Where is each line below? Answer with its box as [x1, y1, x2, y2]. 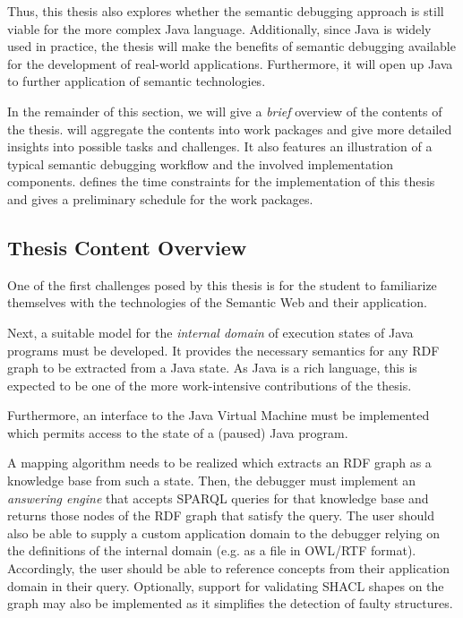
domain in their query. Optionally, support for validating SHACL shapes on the [7, 576, 444, 595]
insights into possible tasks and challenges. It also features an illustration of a [7, 137, 433, 156]
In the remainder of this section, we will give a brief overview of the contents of [7, 101, 442, 120]
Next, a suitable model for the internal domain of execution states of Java [7, 322, 414, 341]
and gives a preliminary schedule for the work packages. [7, 189, 313, 208]
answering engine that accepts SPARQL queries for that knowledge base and [7, 488, 429, 507]
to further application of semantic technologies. [7, 72, 266, 90]
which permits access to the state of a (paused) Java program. [7, 423, 348, 442]
